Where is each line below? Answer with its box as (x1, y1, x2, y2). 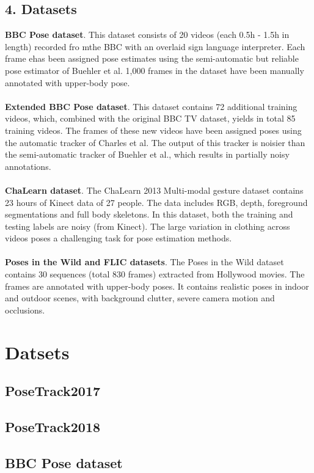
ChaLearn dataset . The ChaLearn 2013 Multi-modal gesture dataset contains (5, 183, 304, 196)
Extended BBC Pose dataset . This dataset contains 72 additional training (5, 100, 298, 112)
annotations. (5, 159, 51, 172)
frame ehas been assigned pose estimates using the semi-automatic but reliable (5, 52, 299, 65)
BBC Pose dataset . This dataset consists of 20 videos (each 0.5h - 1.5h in (5, 28, 290, 41)
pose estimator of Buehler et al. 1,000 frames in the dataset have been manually (5, 64, 304, 76)
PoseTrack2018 (5, 417, 101, 436)
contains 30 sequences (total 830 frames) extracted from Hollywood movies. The (5, 268, 305, 280)
